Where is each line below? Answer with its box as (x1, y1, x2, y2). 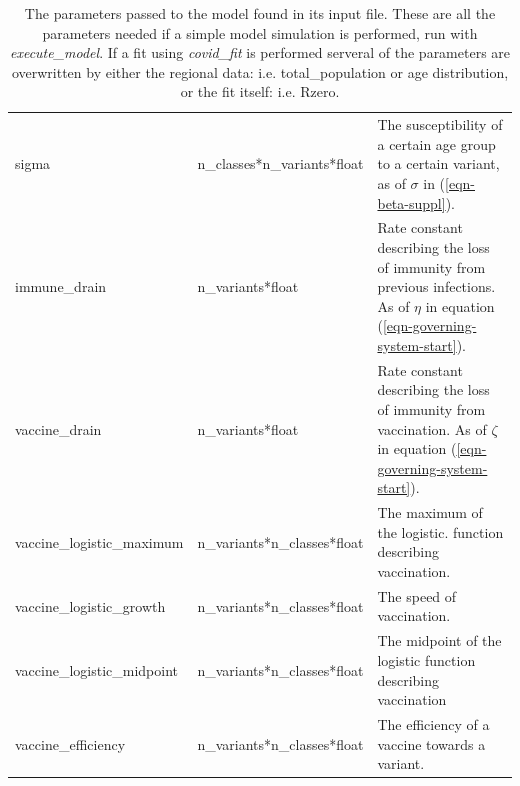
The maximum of (377, 502, 483, 523)
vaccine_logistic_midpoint (15, 659, 179, 680)
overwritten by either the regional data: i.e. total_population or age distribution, (11, 61, 509, 82)
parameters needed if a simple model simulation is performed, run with (42, 22, 478, 43)
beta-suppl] (377, 192, 446, 213)
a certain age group (377, 133, 496, 154)
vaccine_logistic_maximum (15, 531, 184, 552)
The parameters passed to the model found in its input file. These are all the (24, 3, 496, 23)
